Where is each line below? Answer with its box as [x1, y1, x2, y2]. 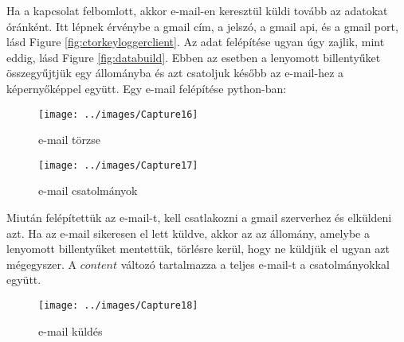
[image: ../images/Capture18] [38, 300, 198, 312]
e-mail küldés [38, 322, 103, 339]
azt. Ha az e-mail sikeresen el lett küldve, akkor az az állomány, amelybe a [6, 224, 370, 241]
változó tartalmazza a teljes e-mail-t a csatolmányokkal [120, 255, 390, 272]
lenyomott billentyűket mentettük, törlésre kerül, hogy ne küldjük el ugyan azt [6, 240, 390, 257]
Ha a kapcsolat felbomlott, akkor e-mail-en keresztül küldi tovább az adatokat [6, 2, 388, 18]
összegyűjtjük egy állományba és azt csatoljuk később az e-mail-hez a [6, 64, 344, 81]
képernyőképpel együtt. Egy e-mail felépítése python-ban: [6, 80, 287, 96]
